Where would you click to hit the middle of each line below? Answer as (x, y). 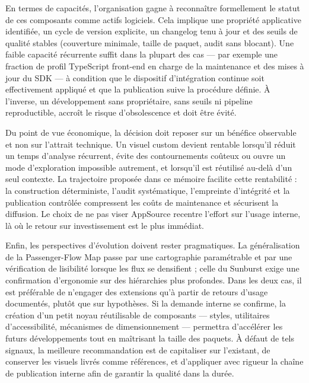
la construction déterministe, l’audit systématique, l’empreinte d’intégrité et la (148, 190)
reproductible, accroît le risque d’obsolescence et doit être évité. (121, 112)
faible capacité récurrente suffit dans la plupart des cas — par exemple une (141, 54)
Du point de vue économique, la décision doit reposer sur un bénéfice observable (151, 132)
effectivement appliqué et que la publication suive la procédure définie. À (138, 89)
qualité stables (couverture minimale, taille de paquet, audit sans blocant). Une (150, 42)
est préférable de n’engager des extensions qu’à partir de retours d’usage (137, 291)
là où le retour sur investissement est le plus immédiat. (105, 225)
